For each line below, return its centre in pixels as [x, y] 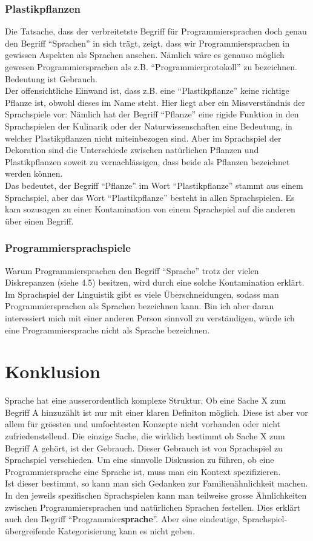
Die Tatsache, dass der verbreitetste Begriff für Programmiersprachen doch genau [156, 31]
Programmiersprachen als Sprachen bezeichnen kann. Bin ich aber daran [140, 306]
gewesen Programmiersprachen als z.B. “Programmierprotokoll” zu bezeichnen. [151, 67]
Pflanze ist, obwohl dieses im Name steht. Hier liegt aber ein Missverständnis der [155, 102]
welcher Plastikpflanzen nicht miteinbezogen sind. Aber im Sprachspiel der [143, 138]
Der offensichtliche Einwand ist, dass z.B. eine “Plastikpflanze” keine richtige [147, 90]
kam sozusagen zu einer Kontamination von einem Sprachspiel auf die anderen [150, 209]
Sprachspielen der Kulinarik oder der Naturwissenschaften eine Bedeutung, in [149, 126]
